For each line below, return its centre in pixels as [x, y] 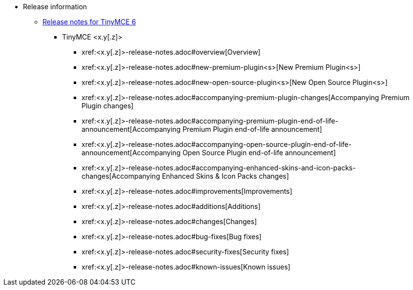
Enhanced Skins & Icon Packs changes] [225, 176]
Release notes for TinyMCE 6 [89, 22]
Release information [55, 7]
